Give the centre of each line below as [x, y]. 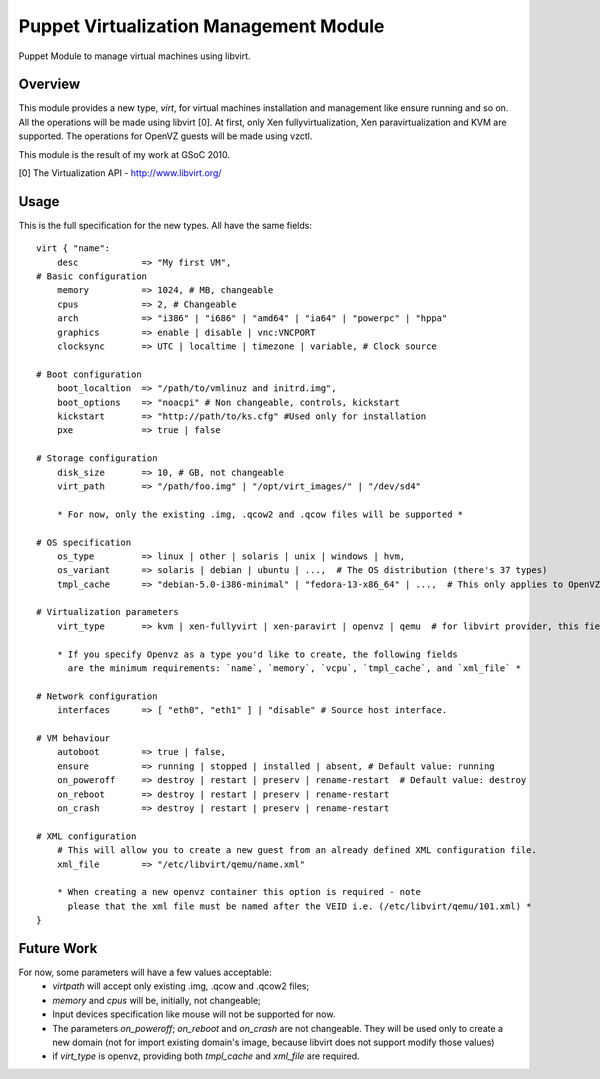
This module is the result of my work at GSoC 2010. [124, 154]
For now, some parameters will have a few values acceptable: [145, 972]
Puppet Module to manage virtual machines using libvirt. [134, 56]
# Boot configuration [89, 374]
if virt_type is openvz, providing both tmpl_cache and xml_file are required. [206, 1056]
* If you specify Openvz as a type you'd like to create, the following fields [257, 654]
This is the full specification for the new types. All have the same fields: [165, 225]
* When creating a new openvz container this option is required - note [239, 892]
